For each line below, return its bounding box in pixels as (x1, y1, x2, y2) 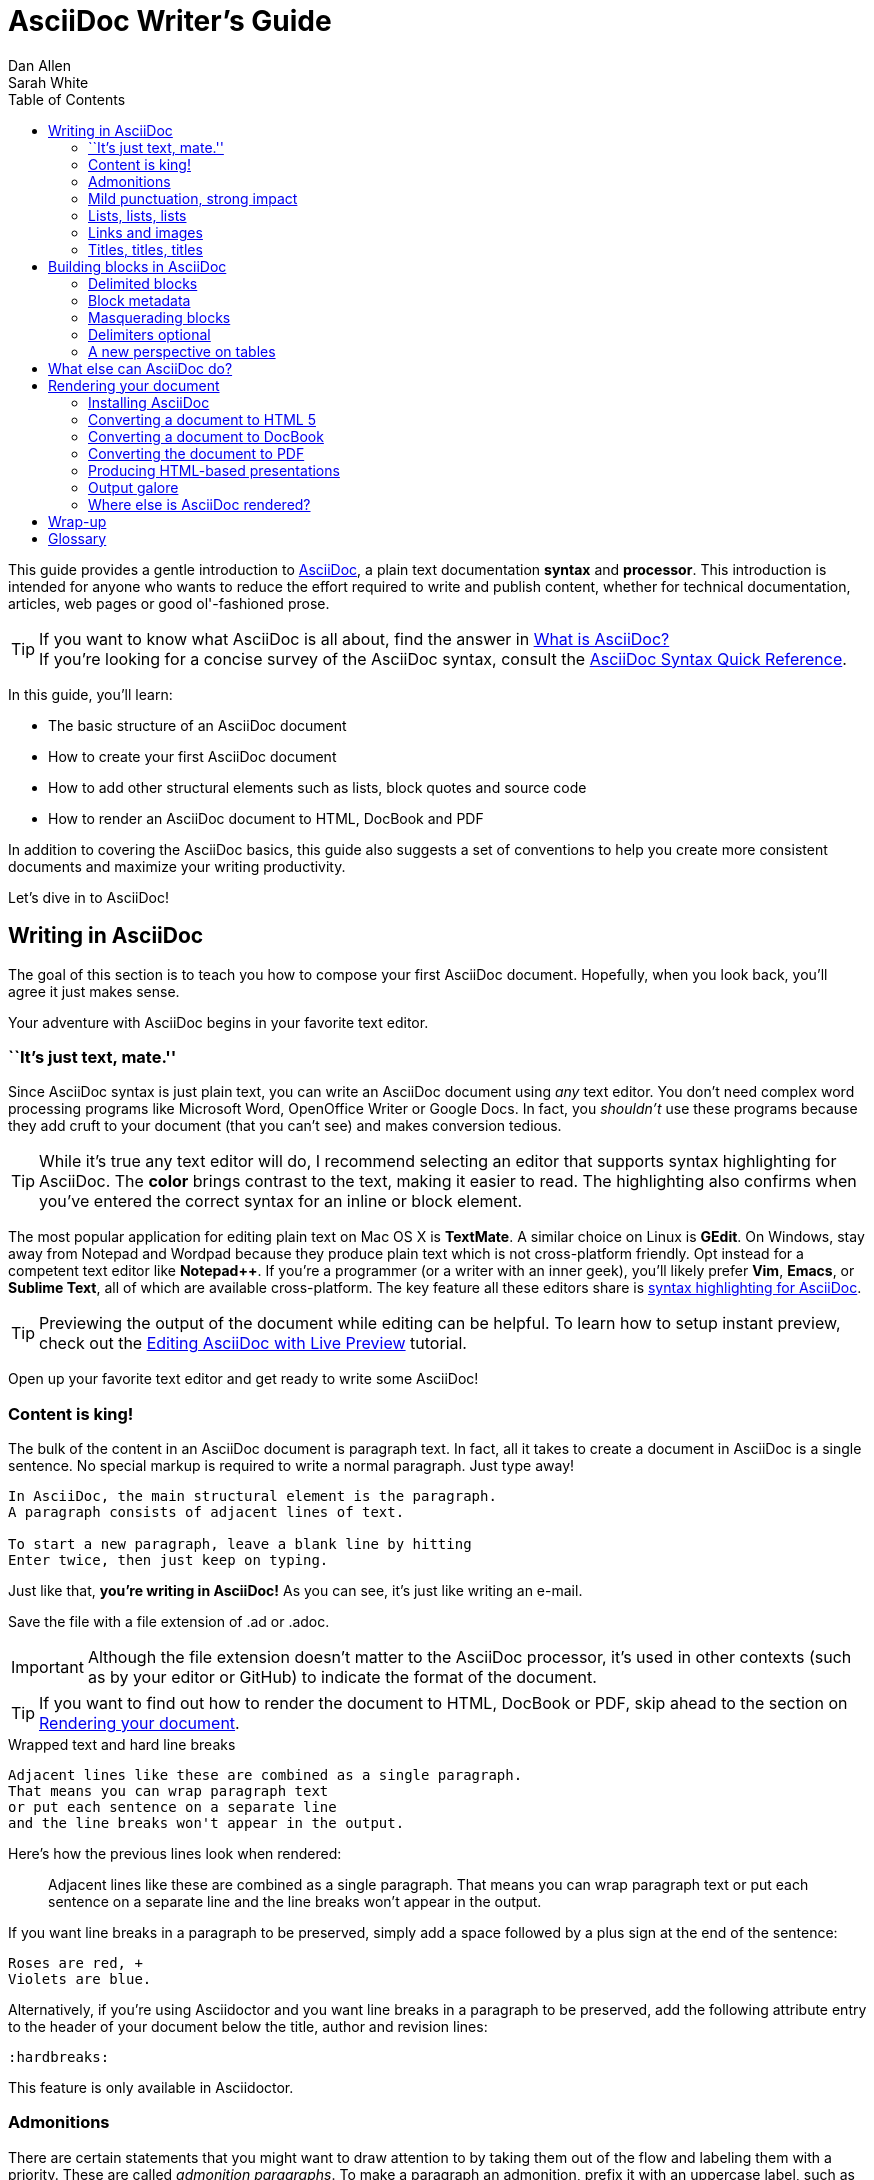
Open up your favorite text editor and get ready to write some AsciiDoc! (8, 1370, 479, 1388)
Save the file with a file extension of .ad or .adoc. (8, 1613, 330, 1631)
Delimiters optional (88, 325, 211, 343)
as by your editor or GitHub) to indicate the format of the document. (87, 1667, 597, 1688)
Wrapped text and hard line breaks (8, 1736, 236, 1754)
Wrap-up (48, 512, 107, 530)
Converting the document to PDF (88, 444, 305, 462)
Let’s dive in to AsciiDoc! (8, 888, 169, 906)
